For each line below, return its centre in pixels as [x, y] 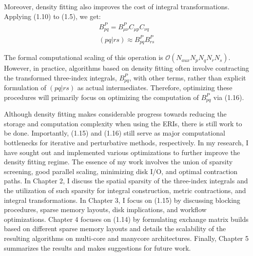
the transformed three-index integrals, [60, 77]
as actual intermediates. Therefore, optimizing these [155, 88]
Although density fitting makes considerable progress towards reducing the [115, 114]
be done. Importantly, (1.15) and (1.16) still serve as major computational [115, 133]
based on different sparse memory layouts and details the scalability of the [115, 228]
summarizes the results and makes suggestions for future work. [97, 247]
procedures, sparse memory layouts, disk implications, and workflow [105, 209]
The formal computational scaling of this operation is [84, 57]
